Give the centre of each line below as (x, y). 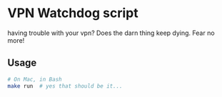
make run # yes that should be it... (65, 86)
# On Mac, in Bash (35, 79)
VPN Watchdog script (73, 13)
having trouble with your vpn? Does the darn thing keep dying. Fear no (111, 33)
